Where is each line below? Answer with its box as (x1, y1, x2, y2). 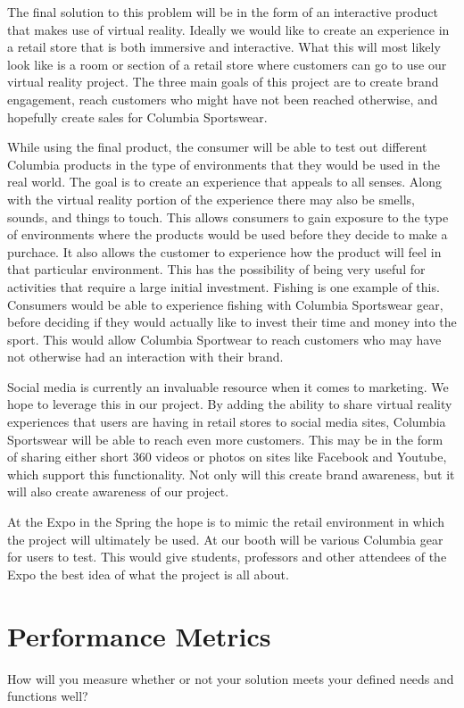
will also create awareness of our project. (7, 482, 229, 501)
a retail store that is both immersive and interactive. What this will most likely (7, 37, 441, 56)
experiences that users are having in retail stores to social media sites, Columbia (7, 412, 446, 431)
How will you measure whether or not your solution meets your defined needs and (7, 669, 454, 687)
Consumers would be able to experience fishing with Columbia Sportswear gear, (7, 295, 443, 313)
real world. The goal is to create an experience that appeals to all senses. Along (7, 172, 442, 191)
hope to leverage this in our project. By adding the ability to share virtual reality (7, 395, 452, 413)
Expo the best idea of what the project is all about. (7, 564, 289, 583)
